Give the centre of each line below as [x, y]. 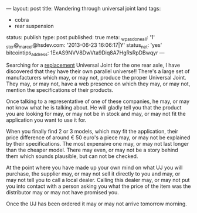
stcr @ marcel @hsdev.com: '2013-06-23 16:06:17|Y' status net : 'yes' [84, 45]
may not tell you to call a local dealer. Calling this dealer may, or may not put [98, 180]
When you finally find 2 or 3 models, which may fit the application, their [92, 132]
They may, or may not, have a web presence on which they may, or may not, [98, 84]
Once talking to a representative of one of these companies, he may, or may [98, 101]
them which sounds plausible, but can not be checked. [72, 156]
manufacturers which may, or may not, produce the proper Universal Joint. [96, 78]
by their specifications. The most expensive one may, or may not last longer [98, 144]
